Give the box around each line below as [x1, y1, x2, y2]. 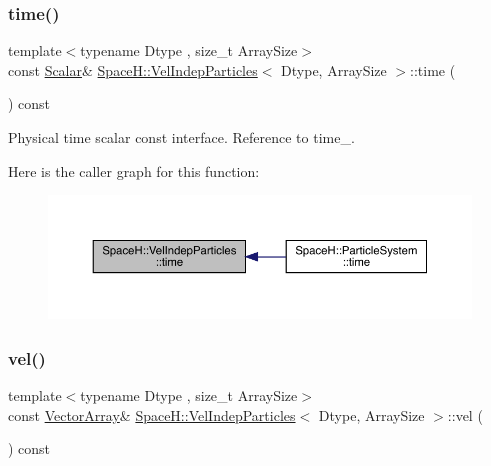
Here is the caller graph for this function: [8, 160, 260, 181]
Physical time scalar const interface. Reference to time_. [8, 127, 355, 147]
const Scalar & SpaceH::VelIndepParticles [8, 59, 258, 80]
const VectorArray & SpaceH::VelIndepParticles [8, 404, 296, 425]
